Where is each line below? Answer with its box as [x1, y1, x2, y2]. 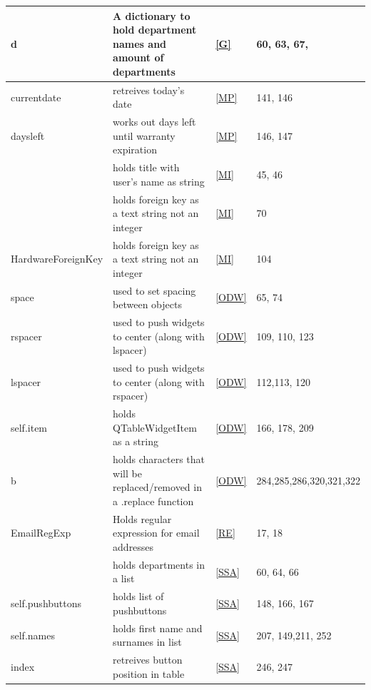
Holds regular [113, 511, 172, 526]
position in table [113, 666, 185, 681]
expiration [113, 142, 157, 157]
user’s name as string [113, 173, 205, 188]
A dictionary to [113, 8, 190, 23]
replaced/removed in [113, 480, 202, 494]
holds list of [113, 589, 164, 604]
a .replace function [113, 494, 194, 508]
